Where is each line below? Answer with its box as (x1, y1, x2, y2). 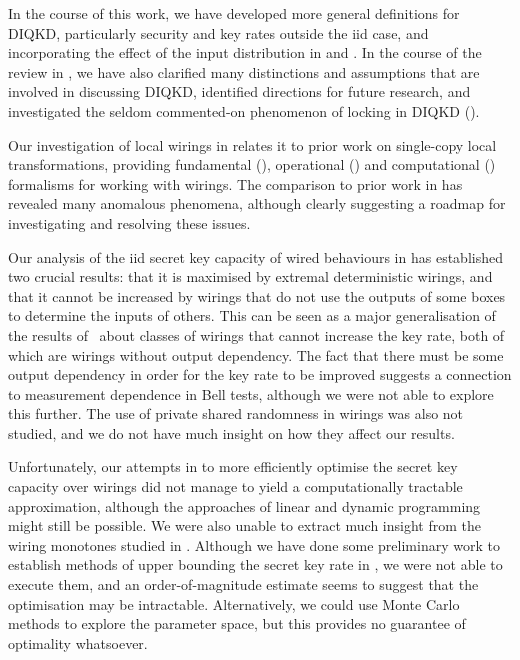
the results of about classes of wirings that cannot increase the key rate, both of (8, 324, 505, 345)
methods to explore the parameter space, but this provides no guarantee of (8, 613, 466, 634)
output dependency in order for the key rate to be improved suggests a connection (8, 364, 512, 385)
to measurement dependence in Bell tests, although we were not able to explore (8, 383, 494, 404)
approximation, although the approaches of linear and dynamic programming (8, 495, 481, 516)
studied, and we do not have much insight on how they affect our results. (8, 422, 455, 443)
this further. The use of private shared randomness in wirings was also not (8, 403, 464, 424)
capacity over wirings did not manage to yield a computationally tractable (8, 476, 463, 497)
